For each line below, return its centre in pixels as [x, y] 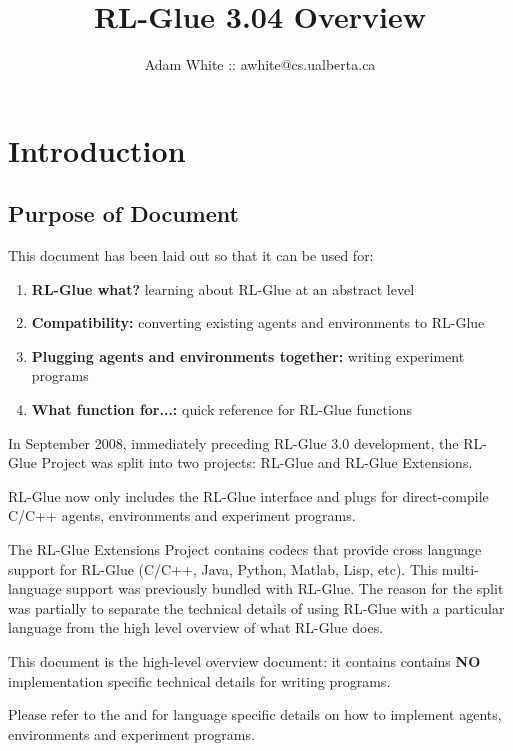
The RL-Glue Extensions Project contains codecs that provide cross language [245, 549]
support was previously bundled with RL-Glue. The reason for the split [285, 588]
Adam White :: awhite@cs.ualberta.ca [260, 64]
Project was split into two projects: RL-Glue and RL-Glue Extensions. [257, 462]
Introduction [97, 149]
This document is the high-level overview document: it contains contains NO [244, 661]
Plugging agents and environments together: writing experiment [248, 355]
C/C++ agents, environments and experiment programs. [182, 515]
